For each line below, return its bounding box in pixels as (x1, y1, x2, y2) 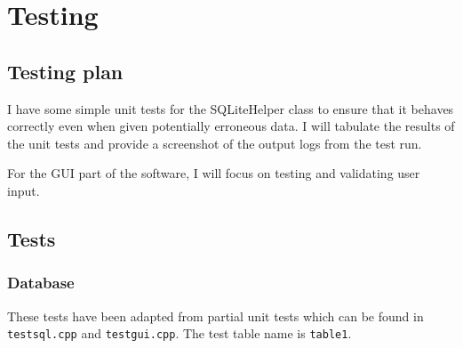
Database (7, 271, 75, 294)
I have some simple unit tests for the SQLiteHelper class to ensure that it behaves (7, 99, 454, 117)
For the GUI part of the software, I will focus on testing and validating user (7, 164, 420, 182)
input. (7, 181, 40, 199)
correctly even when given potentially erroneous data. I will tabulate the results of (7, 117, 455, 135)
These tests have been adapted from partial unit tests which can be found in (7, 306, 424, 325)
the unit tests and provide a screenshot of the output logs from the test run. (7, 134, 422, 152)
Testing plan (7, 57, 124, 85)
